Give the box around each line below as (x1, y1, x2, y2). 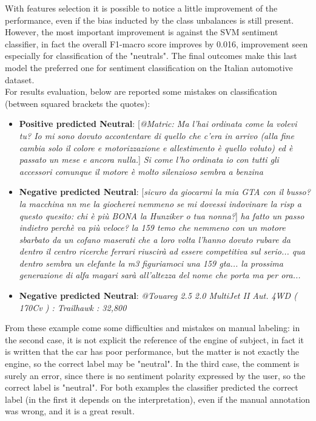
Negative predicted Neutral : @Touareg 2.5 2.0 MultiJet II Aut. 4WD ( (19, 289, 297, 302)
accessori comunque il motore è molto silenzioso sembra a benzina (19, 165, 263, 177)
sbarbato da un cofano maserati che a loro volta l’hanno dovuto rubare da (19, 233, 291, 245)
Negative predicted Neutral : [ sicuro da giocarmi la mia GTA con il (19, 185, 284, 198)
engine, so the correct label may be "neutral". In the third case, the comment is (5, 357, 300, 370)
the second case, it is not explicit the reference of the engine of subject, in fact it (5, 333, 304, 346)
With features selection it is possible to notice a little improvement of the (5, 2, 278, 14)
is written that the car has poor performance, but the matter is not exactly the (5, 345, 300, 358)
